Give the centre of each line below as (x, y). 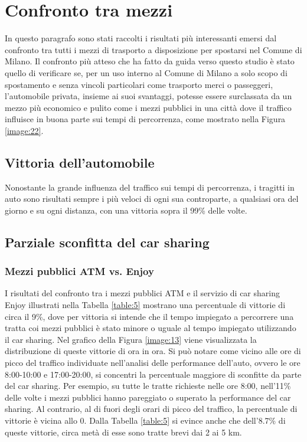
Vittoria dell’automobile (80, 162)
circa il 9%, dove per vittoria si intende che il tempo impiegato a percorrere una (149, 316)
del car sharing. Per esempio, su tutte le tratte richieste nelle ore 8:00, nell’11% (148, 386)
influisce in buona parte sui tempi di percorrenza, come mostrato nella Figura (145, 119)
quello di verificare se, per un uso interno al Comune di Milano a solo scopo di (146, 72)
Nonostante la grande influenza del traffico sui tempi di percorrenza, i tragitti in (150, 187)
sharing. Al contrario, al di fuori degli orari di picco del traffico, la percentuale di (151, 409)
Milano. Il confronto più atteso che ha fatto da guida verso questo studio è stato (150, 61)
